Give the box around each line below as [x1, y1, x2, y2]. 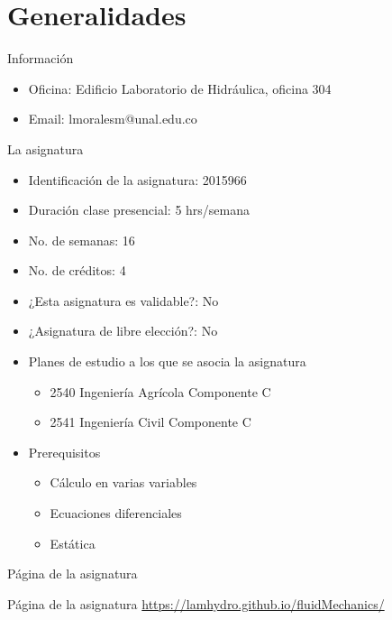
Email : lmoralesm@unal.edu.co [28, 109, 197, 128]
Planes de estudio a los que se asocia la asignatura [28, 352, 306, 371]
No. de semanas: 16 [28, 230, 135, 249]
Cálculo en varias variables [50, 473, 197, 492]
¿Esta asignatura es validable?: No [28, 291, 219, 310]
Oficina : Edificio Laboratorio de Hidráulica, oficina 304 [28, 79, 332, 97]
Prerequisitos [28, 442, 101, 461]
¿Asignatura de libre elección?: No [28, 321, 218, 340]
